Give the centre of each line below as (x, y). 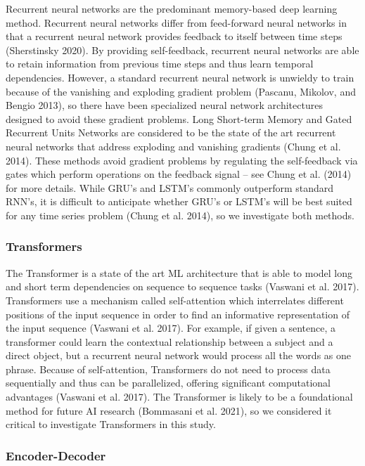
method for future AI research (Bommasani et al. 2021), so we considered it (169, 410)
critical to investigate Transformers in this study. (111, 424)
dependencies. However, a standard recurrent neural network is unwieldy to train (180, 77)
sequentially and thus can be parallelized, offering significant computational (168, 383)
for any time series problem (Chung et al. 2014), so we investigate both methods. (180, 215)
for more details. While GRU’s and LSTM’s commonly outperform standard (170, 187)
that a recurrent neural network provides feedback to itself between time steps (174, 36)
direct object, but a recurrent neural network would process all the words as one (178, 355)
